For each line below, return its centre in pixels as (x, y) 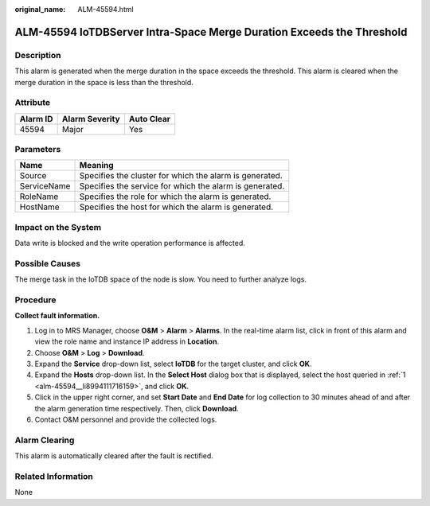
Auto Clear (150, 119)
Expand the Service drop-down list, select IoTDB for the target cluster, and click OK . (173, 364)
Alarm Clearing (45, 440)
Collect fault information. (57, 316)
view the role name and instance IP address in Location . (127, 341)
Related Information (54, 476)
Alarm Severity (91, 119)
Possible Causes (48, 263)
